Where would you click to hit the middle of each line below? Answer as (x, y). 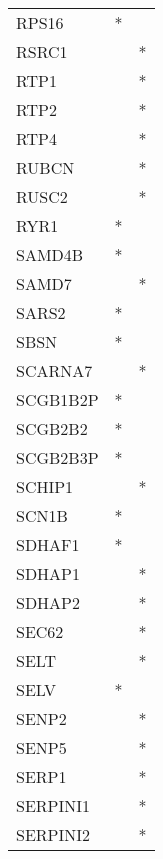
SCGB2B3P (57, 457)
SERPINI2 (53, 834)
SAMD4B (50, 254)
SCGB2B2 (52, 428)
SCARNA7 (54, 370)
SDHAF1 (48, 544)
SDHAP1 (48, 573)
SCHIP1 (45, 486)
